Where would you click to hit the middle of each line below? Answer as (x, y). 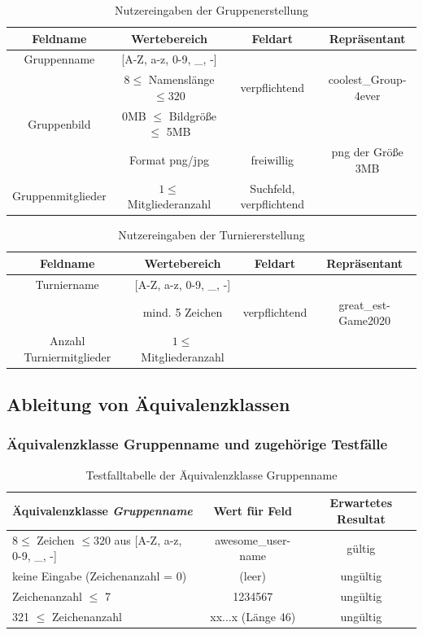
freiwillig (273, 159)
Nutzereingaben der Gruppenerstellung (211, 10)
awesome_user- (253, 539)
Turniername (67, 284)
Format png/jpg (169, 159)
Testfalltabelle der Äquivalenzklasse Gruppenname (211, 474)
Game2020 (365, 320)
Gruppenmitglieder (59, 196)
